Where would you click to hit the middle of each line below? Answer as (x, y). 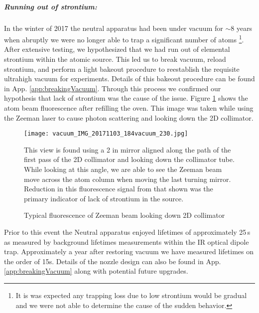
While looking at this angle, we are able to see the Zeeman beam (123, 169)
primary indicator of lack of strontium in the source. (104, 198)
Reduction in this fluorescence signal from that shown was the (119, 189)
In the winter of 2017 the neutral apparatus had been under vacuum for (114, 28)
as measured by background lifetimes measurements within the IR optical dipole (127, 241)
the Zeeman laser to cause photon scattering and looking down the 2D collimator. (129, 117)
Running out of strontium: (51, 6)
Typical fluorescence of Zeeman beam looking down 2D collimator (125, 215)
